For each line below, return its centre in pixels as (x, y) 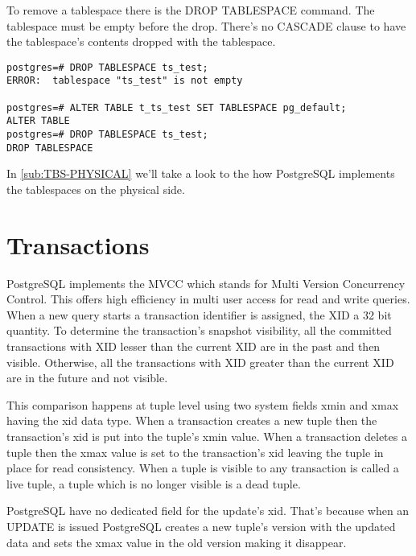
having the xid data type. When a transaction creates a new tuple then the (192, 420)
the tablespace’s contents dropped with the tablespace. (141, 41)
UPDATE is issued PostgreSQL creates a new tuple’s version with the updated (201, 526)
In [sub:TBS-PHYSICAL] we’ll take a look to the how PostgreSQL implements (201, 173)
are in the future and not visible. (87, 378)
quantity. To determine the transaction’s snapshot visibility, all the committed (199, 330)
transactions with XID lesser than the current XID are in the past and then (194, 346)
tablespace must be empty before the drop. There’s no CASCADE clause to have (206, 25)
